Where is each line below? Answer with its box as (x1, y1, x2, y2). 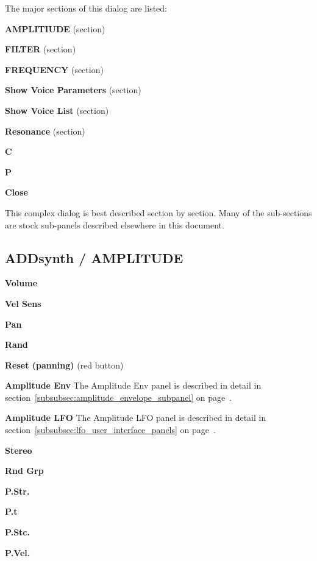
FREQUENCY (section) (5, 63, 104, 76)
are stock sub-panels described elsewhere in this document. (5, 218, 224, 231)
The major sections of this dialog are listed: (5, 2, 167, 14)
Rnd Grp (5, 464, 44, 477)
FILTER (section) (5, 43, 76, 55)
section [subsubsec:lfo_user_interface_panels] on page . (5, 423, 216, 436)
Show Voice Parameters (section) (5, 83, 141, 96)
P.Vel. (5, 546, 30, 559)
